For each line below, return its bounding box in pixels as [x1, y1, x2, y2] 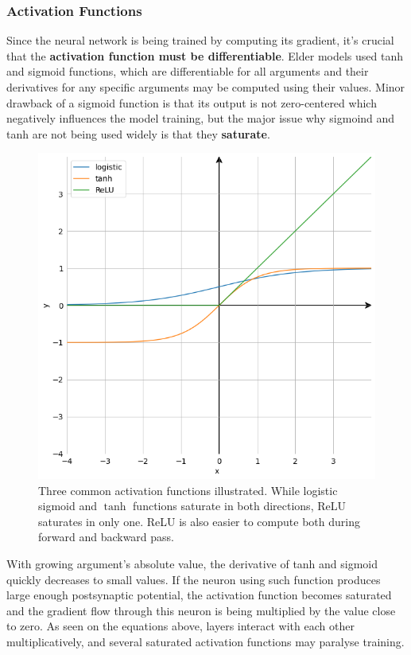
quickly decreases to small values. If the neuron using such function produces [6, 571, 381, 587]
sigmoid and [38, 497, 97, 514]
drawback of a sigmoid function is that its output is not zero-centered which [6, 94, 377, 111]
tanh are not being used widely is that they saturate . [6, 125, 270, 142]
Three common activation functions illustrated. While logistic [38, 482, 338, 498]
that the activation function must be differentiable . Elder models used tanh [6, 47, 403, 64]
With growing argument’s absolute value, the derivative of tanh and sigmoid [6, 555, 378, 571]
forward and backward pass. [38, 528, 175, 545]
